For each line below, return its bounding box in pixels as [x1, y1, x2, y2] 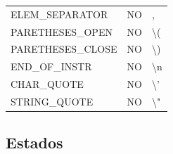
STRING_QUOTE [11, 94, 94, 108]
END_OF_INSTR [11, 59, 92, 74]
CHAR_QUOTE [11, 77, 84, 91]
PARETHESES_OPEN [11, 24, 113, 39]
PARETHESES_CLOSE [11, 41, 117, 56]
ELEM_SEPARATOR [11, 6, 108, 21]
